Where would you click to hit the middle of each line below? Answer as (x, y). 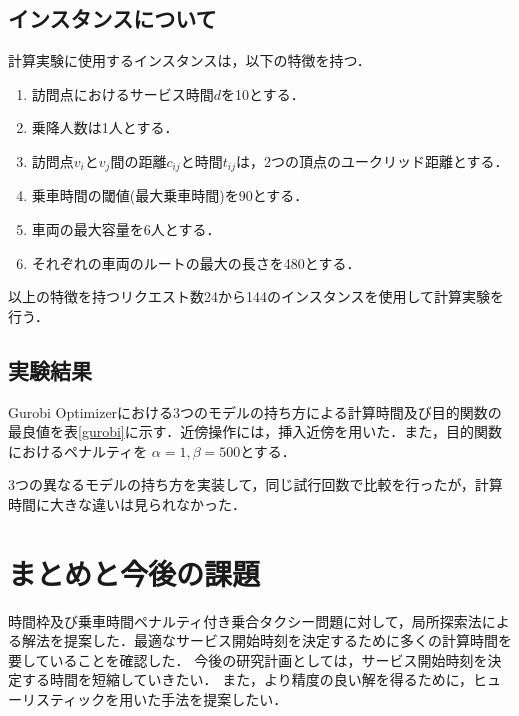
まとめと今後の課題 (134, 572)
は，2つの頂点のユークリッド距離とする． (372, 160)
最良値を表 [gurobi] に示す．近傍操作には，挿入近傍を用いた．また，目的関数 (255, 431)
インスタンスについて (112, 18)
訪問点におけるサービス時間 (122, 93)
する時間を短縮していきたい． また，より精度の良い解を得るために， (247, 679)
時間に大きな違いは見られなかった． (127, 503)
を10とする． (263, 93)
